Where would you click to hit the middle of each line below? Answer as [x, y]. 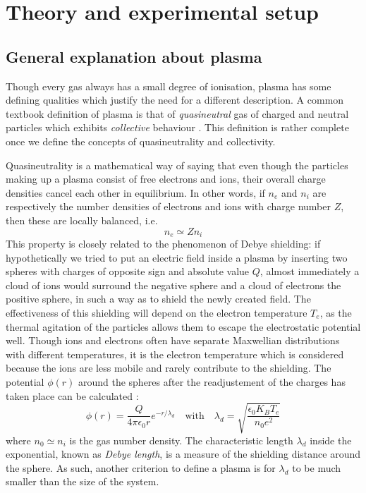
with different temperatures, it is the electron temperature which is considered [175, 354]
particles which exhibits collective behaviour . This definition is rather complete [177, 127]
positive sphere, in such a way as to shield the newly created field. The [158, 299]
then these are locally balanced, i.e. [82, 220]
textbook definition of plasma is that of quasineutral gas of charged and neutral [177, 113]
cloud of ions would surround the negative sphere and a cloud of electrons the [173, 285]
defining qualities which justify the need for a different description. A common [175, 100]
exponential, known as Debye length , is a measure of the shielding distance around [183, 454]
